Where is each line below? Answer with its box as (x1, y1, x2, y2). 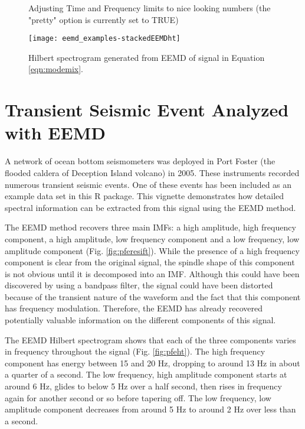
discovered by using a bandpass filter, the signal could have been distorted (5, 279, 273, 291)
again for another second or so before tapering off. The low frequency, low (5, 391, 271, 404)
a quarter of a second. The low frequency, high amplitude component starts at (5, 368, 287, 381)
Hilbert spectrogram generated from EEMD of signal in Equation (28, 51, 265, 63)
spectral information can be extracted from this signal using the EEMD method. (5, 201, 296, 213)
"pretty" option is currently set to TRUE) (28, 13, 179, 25)
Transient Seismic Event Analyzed (5, 97, 289, 122)
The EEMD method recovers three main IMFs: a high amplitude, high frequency (5, 221, 296, 233)
